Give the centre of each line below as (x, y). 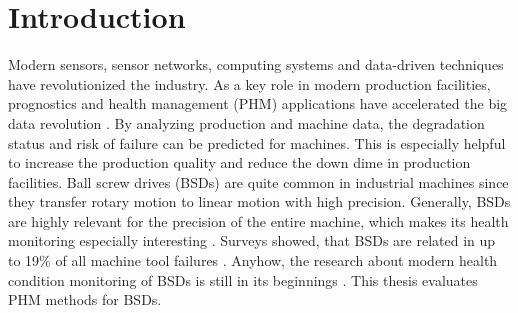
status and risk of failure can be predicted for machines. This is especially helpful (257, 142)
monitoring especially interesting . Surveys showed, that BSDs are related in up (252, 240)
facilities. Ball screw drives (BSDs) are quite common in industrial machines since (258, 181)
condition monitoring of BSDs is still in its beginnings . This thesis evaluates (243, 279)
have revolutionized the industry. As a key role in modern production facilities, (249, 83)
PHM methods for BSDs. (85, 299)
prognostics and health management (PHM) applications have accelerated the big (258, 103)
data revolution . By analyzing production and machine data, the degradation (246, 122)
